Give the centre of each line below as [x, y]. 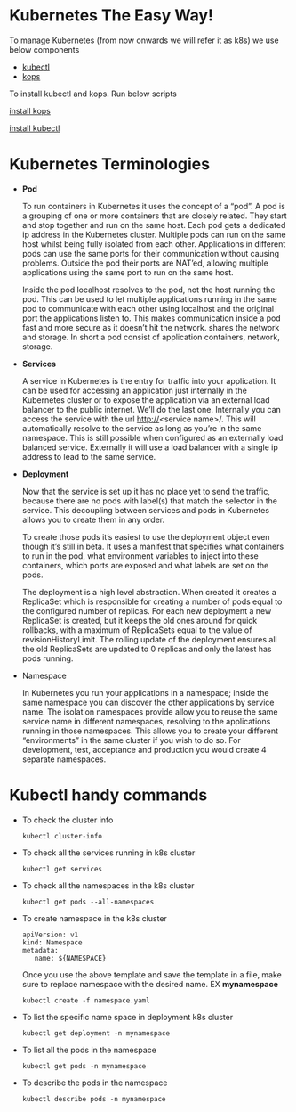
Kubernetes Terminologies [110, 164]
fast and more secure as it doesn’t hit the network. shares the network [151, 327]
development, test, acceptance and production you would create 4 [144, 749]
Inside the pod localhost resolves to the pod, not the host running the [148, 290]
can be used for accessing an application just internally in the [134, 390]
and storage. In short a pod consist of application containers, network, [151, 337]
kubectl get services [62, 869]
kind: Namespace [52, 942]
